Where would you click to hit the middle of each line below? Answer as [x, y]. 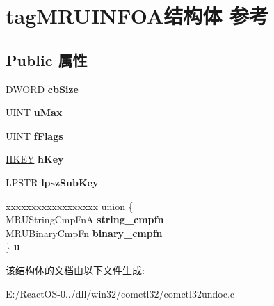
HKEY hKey [35, 159]
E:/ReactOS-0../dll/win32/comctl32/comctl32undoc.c [120, 293]
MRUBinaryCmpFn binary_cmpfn [84, 233]
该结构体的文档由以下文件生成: [75, 269]
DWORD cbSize [42, 89]
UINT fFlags [34, 135]
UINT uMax [34, 112]
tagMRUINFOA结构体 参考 [137, 16]
